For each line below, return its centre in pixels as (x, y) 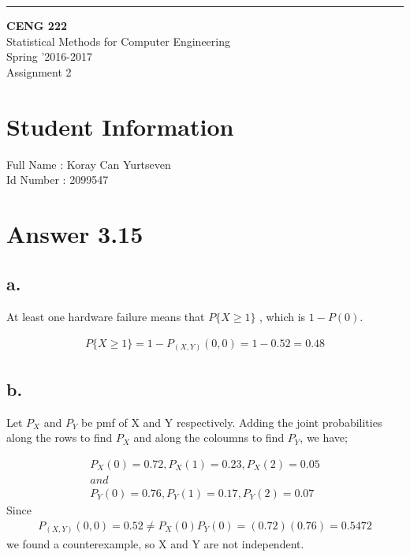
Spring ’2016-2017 (49, 56)
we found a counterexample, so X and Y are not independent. (155, 544)
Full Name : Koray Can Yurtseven (89, 164)
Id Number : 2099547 (58, 179)
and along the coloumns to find (209, 437)
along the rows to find (60, 437)
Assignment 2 (39, 71)
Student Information (120, 126)
